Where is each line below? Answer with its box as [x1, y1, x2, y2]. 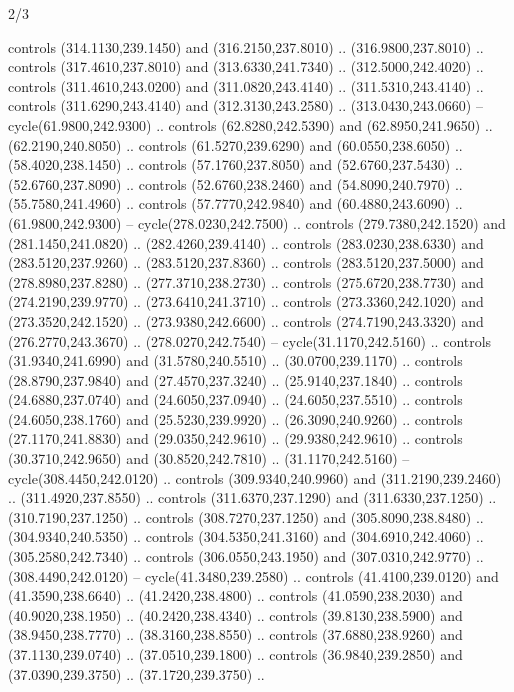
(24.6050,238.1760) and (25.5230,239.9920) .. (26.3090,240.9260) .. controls [8, 408, 463, 429]
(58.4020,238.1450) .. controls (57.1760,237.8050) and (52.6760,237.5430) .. [8, 154, 463, 175]
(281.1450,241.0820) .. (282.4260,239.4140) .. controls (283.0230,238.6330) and [8, 232, 484, 253]
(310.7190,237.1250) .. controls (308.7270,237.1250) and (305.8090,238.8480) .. [8, 506, 484, 527]
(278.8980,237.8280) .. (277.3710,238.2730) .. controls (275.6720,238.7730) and [8, 271, 484, 292]
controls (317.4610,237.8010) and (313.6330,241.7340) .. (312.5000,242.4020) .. [8, 56, 484, 77]
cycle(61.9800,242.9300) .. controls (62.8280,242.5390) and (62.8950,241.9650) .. [8, 114, 493, 135]
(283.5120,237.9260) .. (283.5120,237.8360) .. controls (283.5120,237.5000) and [8, 252, 484, 273]
